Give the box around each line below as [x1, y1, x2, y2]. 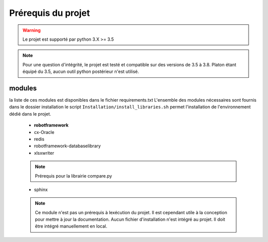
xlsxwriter [34, 150, 55, 156]
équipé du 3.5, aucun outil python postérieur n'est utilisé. [22, 68, 139, 74]
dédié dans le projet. [9, 111, 52, 117]
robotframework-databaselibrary [34, 143, 101, 149]
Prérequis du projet [9, 7, 90, 18]
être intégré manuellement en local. [35, 223, 108, 229]
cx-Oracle [34, 129, 55, 135]
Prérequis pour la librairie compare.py [35, 173, 112, 179]
